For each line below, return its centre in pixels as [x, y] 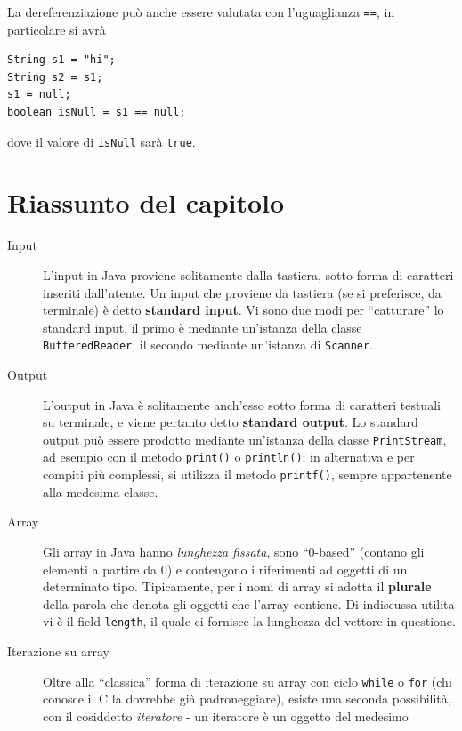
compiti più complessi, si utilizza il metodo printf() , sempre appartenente [247, 474]
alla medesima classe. [101, 491]
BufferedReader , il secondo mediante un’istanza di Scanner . [208, 345]
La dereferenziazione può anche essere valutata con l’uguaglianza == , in [201, 12]
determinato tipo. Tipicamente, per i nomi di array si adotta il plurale [237, 586]
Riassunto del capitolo [146, 202]
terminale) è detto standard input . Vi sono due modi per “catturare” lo [243, 310]
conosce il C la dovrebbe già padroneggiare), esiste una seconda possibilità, [247, 699]
